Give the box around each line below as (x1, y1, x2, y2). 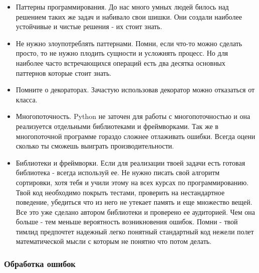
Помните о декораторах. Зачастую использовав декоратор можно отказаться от (16, 84, 255, 95)
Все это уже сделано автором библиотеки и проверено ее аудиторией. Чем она (16, 206, 255, 217)
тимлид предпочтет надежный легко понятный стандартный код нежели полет (16, 226, 254, 236)
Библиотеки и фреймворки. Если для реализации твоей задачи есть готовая (16, 157, 245, 168)
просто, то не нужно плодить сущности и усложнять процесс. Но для (16, 48, 228, 58)
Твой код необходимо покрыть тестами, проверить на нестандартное (16, 187, 225, 197)
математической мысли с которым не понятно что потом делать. (16, 236, 212, 246)
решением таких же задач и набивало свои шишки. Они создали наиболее (16, 11, 242, 22)
